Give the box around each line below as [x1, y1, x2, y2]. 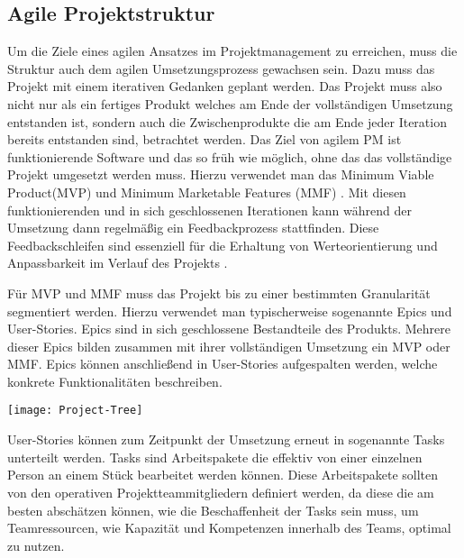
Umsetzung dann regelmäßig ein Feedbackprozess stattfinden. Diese [7, 218, 379, 237]
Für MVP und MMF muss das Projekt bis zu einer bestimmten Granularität [7, 283, 431, 302]
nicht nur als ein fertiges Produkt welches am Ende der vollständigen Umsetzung [7, 94, 453, 113]
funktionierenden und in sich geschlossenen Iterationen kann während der [7, 200, 412, 219]
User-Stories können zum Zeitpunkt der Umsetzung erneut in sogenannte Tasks [7, 430, 445, 449]
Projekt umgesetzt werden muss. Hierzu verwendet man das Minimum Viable [7, 165, 434, 184]
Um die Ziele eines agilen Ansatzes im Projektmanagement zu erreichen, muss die [7, 41, 458, 60]
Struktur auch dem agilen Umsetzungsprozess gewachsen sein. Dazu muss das [7, 59, 435, 78]
